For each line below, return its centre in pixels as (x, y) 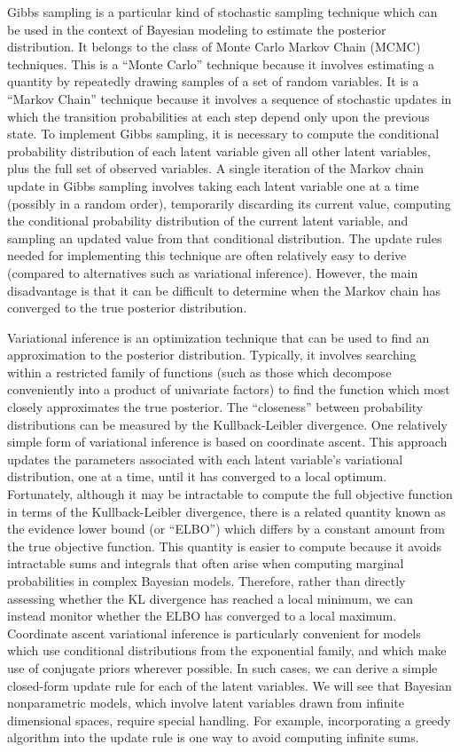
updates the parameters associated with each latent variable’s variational (205, 459)
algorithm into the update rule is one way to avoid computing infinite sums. (213, 737)
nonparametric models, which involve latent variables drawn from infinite (206, 703)
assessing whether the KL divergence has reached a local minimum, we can (210, 598)
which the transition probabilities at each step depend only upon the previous (218, 116)
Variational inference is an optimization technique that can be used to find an (218, 337)
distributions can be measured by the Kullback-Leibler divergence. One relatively (227, 424)
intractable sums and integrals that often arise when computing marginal (206, 563)
